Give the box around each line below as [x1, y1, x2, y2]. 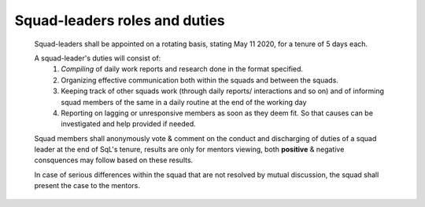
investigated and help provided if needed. [61, 119, 196, 129]
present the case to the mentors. [34, 181, 141, 191]
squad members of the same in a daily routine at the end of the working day [61, 97, 307, 107]
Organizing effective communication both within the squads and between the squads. [61, 75, 338, 85]
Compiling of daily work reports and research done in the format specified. [61, 64, 303, 74]
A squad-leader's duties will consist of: [34, 53, 161, 63]
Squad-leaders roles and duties [14, 12, 225, 29]
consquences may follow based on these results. [34, 155, 194, 165]
